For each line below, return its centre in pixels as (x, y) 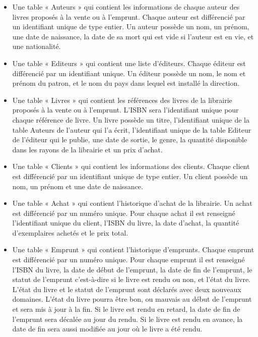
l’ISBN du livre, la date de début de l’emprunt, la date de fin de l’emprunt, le (132, 269)
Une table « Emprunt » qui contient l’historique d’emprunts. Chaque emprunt (133, 249)
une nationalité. (37, 46)
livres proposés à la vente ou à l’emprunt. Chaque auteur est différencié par (129, 16)
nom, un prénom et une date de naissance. (78, 186)
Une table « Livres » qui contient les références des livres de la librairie (122, 100)
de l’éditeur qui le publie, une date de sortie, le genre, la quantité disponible (130, 139)
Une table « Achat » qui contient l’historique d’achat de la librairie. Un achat (132, 203)
